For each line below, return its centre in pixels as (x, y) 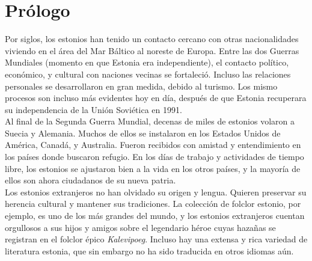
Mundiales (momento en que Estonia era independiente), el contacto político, (147, 62)
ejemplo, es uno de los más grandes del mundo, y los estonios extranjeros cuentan (155, 216)
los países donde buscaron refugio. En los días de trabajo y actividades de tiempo (154, 157)
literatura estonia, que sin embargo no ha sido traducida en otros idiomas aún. (149, 250)
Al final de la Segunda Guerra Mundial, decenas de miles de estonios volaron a (150, 121)
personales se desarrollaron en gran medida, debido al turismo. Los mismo (141, 86)
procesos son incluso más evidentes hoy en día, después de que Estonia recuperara (156, 98)
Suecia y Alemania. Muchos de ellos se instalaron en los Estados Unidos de (143, 133)
